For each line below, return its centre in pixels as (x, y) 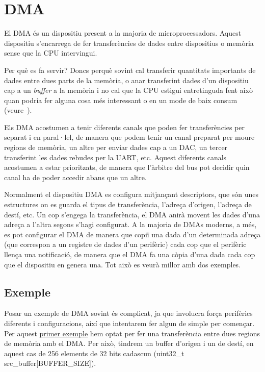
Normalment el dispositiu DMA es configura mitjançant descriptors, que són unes (131, 194)
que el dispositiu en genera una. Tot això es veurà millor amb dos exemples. (123, 264)
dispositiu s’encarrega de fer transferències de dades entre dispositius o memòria (129, 43)
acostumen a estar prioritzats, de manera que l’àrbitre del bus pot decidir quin (127, 167)
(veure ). (18, 110)
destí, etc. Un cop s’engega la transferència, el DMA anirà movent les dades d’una (132, 214)
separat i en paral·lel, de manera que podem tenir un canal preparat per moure (129, 137)
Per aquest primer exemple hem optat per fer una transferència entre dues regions (132, 333)
